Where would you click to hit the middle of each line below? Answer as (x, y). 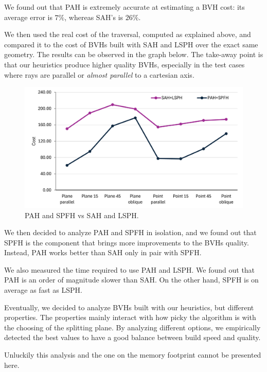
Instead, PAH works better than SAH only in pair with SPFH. (103, 252)
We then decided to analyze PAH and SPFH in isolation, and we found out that (130, 232)
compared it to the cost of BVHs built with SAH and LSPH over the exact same (131, 44)
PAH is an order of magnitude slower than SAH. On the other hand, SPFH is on (131, 280)
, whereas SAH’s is (94, 17)
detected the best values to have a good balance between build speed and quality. (132, 337)
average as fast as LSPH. (43, 290)
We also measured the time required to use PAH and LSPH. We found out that (130, 269)
